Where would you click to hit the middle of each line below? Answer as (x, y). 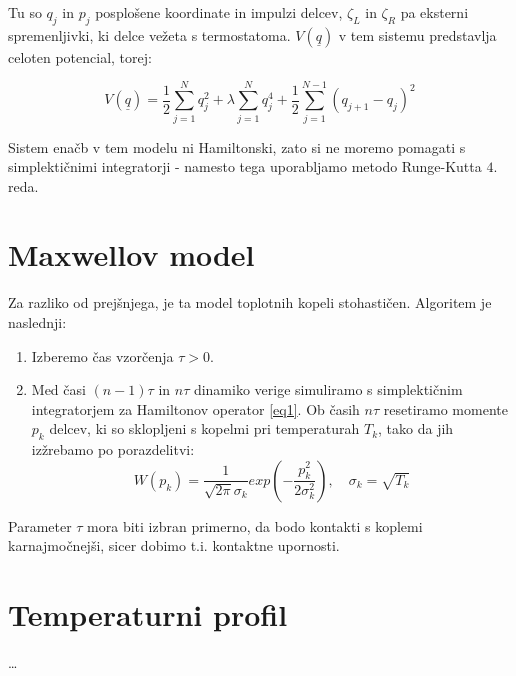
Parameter (40, 525)
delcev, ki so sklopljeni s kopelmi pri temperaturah (204, 428)
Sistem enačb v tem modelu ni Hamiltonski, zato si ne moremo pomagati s (237, 146)
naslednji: (37, 322)
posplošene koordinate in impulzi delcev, (219, 12)
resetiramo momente (445, 408)
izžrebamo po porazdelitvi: (113, 449)
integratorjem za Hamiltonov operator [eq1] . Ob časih (195, 408)
